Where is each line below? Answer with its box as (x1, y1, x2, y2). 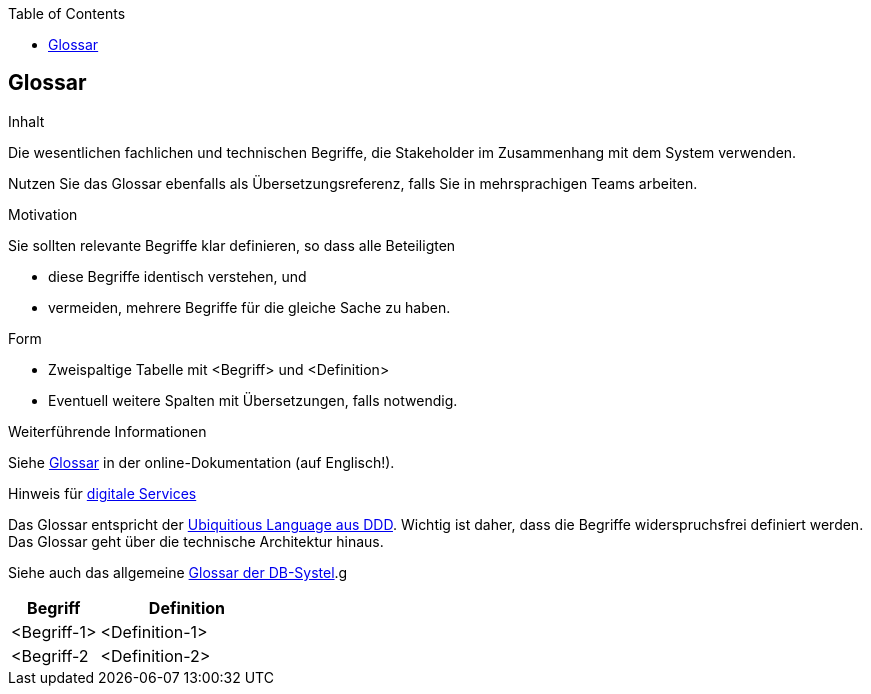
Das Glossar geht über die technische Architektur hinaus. (8, 532, 384, 550)
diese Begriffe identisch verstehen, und (48, 267, 307, 285)
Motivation (8, 205, 78, 223)
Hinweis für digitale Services (8, 484, 197, 502)
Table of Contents (8, 5, 126, 22)
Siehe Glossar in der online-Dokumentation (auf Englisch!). (8, 453, 395, 471)
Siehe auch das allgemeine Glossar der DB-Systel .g (8, 563, 348, 581)
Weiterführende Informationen (8, 422, 207, 440)
